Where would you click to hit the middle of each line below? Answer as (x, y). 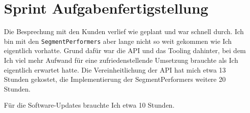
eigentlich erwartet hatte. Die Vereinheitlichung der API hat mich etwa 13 (115, 69)
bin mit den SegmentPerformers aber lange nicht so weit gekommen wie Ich (118, 41)
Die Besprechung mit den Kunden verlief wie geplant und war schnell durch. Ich (124, 31)
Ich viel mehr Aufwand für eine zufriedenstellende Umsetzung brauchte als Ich (121, 60)
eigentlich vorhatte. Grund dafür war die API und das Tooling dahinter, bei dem (125, 50)
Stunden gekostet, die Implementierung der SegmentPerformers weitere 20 (115, 79)
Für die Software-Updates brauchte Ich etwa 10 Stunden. (89, 105)
